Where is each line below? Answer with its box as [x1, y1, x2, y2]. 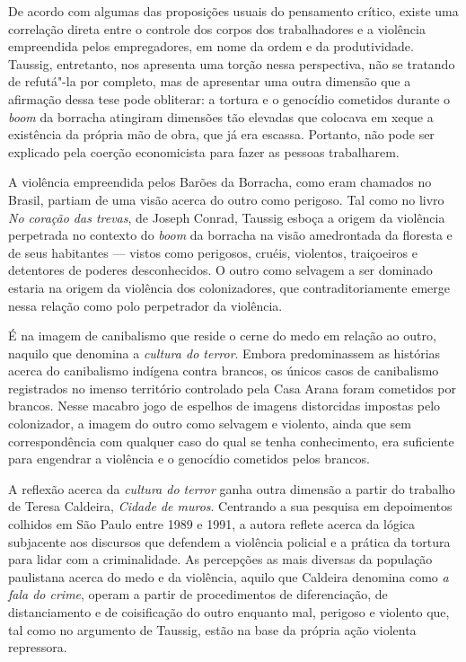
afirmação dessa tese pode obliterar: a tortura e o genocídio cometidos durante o [8, 89, 451, 108]
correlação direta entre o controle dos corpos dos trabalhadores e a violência [8, 19, 426, 38]
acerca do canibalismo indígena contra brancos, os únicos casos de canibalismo [8, 361, 439, 380]
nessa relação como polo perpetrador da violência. [8, 296, 283, 314]
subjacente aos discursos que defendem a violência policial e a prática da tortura [8, 532, 451, 551]
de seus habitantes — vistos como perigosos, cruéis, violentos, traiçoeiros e [8, 243, 418, 261]
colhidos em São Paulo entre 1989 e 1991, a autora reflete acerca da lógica [8, 515, 416, 534]
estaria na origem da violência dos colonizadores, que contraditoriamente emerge [8, 278, 450, 296]
